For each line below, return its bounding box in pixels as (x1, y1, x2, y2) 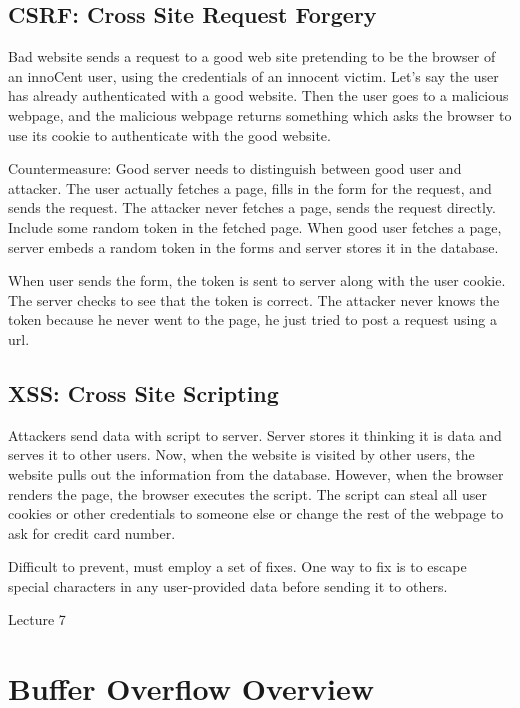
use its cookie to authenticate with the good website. (8, 124, 331, 145)
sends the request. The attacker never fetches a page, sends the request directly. (8, 197, 496, 218)
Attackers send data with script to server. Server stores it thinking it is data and (8, 424, 502, 445)
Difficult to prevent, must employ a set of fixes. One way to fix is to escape (8, 556, 467, 577)
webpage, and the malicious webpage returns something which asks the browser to (8, 104, 512, 125)
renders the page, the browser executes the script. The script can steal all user (8, 483, 488, 504)
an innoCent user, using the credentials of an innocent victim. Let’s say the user (8, 65, 499, 86)
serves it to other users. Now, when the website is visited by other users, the (8, 444, 475, 465)
